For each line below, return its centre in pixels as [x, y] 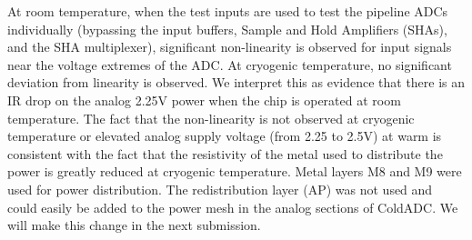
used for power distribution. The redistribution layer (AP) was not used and [220, 189]
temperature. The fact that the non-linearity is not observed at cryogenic [211, 118]
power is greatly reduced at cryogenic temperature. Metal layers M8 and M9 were [235, 171]
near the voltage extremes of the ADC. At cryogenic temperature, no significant [230, 64]
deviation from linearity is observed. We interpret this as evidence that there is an [236, 82]
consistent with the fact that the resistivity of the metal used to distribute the [225, 153]
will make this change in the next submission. [134, 225]
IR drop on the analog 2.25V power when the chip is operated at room [204, 100]
